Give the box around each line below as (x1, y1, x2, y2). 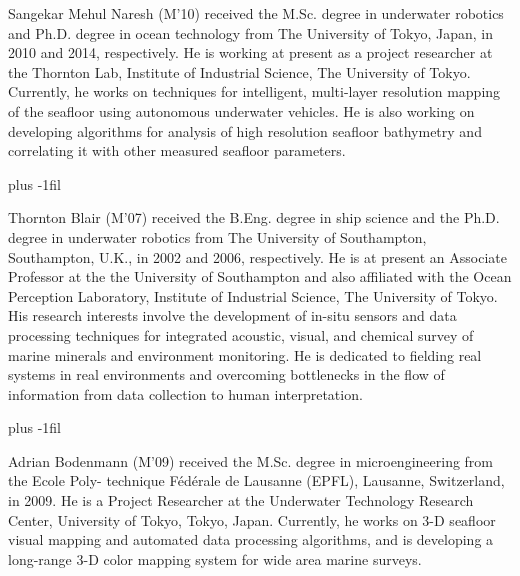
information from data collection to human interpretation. (8, 383, 363, 404)
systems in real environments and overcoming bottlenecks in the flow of (8, 364, 445, 385)
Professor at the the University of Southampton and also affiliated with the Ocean (8, 266, 512, 287)
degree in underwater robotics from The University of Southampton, (8, 226, 427, 247)
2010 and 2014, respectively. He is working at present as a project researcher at (8, 42, 493, 63)
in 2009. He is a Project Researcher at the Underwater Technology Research (8, 490, 474, 511)
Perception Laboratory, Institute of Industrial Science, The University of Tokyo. (8, 285, 498, 306)
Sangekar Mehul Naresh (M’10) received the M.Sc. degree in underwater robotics (8, 3, 504, 23)
